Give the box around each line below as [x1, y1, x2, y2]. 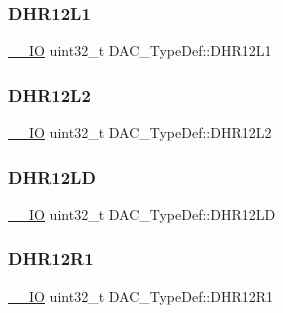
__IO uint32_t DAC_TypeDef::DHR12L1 [8, 40, 272, 61]
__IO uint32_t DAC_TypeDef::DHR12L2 [8, 122, 272, 143]
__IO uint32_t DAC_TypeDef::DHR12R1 [8, 285, 274, 306]
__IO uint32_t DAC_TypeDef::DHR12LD [8, 203, 276, 224]
